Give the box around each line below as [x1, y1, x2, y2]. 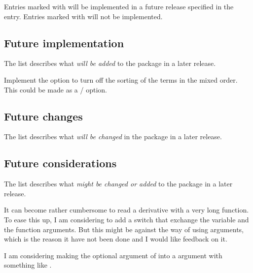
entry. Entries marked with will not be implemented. [4, 11, 163, 21]
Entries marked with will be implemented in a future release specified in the [4, 1, 234, 11]
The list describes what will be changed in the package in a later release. [4, 131, 222, 142]
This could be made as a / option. [4, 84, 107, 94]
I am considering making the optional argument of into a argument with [4, 250, 222, 260]
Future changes [4, 108, 83, 123]
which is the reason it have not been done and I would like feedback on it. [4, 234, 227, 244]
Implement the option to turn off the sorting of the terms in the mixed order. [4, 74, 238, 85]
